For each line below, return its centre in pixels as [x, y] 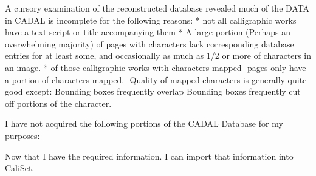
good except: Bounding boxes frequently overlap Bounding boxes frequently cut [153, 91]
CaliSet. [20, 168]
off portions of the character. [58, 103]
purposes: [22, 135]
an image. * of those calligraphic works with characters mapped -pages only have [156, 67]
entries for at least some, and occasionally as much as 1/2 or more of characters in [158, 56]
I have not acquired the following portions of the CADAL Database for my [144, 124]
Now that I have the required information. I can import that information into [149, 156]
